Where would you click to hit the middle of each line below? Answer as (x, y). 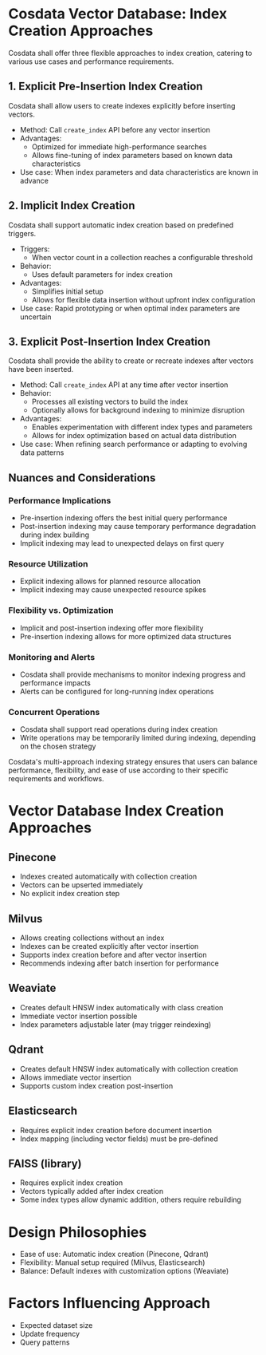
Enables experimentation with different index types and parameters (142, 427)
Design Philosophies (78, 1232)
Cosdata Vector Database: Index (118, 14)
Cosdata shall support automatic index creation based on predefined (121, 225)
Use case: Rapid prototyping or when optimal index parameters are (130, 308)
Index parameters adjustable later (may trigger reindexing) (115, 1024)
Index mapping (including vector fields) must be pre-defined (119, 1139)
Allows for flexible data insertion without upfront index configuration (143, 299)
